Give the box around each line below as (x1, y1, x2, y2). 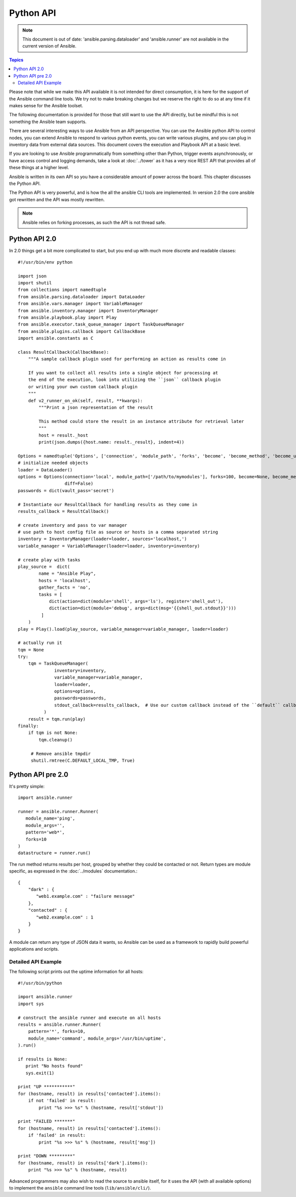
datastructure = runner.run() (18, 850, 91, 856)
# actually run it (18, 640, 63, 645)
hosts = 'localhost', (38, 578, 91, 583)
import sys (18, 1001, 44, 1007)
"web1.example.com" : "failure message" (36, 893, 135, 899)
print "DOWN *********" (18, 1153, 75, 1159)
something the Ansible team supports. (9, 119, 87, 125)
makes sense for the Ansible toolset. (9, 103, 83, 109)
